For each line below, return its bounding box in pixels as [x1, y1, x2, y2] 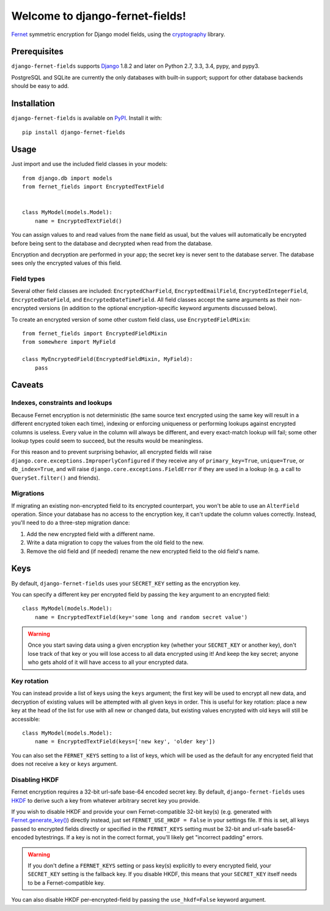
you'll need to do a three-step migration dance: [11, 519, 130, 526]
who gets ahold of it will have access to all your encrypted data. [28, 658, 189, 666]
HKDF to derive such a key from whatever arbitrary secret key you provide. [11, 797, 200, 804]
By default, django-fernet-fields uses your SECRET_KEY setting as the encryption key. [11, 579, 241, 587]
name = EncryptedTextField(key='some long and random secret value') [34, 614, 248, 620]
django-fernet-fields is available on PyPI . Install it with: [11, 114, 162, 122]
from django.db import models [22, 174, 113, 182]
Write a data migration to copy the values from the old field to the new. [26, 539, 204, 546]
